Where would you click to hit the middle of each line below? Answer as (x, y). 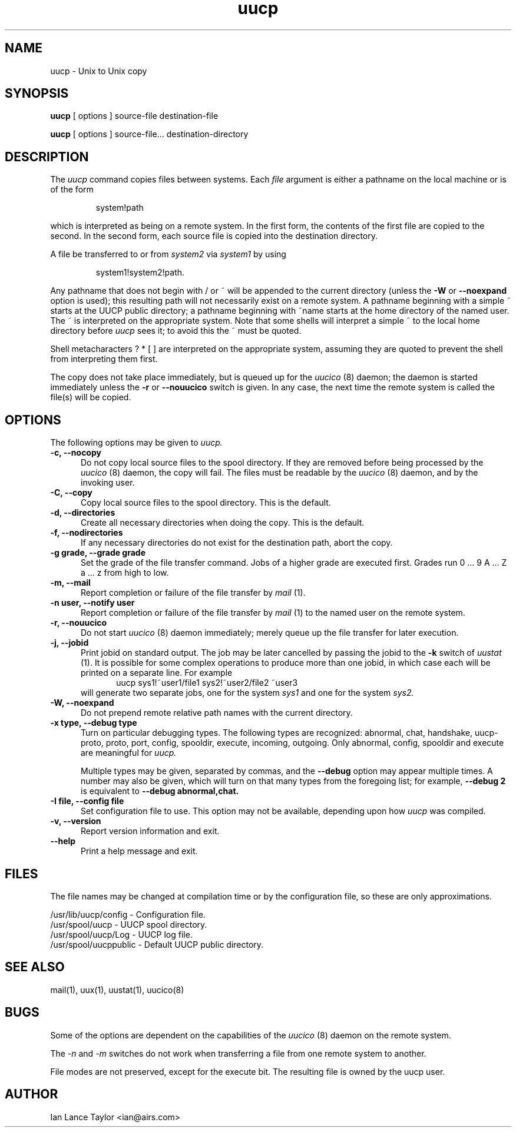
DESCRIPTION (47, 157)
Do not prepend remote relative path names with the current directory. (217, 713)
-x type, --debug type (94, 723)
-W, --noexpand (82, 703)
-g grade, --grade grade (98, 553)
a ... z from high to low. (125, 573)
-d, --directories (83, 513)
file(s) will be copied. (91, 397)
